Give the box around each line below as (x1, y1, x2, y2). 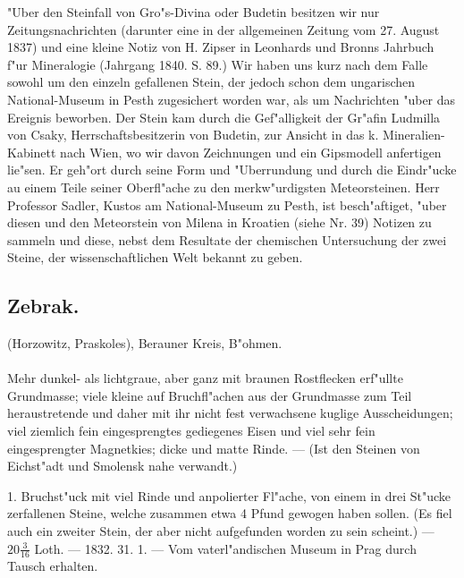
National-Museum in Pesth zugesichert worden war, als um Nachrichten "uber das (7, 89, 456, 108)
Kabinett (7, 142, 56, 161)
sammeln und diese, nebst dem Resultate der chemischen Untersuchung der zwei (7, 230, 447, 249)
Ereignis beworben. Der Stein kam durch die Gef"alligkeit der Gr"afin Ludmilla (7, 107, 441, 126)
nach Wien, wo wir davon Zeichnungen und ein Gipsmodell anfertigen (60, 142, 442, 161)
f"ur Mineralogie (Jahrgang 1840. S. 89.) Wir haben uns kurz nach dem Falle (7, 55, 428, 73)
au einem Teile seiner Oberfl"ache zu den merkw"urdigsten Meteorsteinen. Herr (7, 177, 440, 196)
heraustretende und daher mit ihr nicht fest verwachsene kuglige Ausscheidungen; (7, 404, 453, 422)
